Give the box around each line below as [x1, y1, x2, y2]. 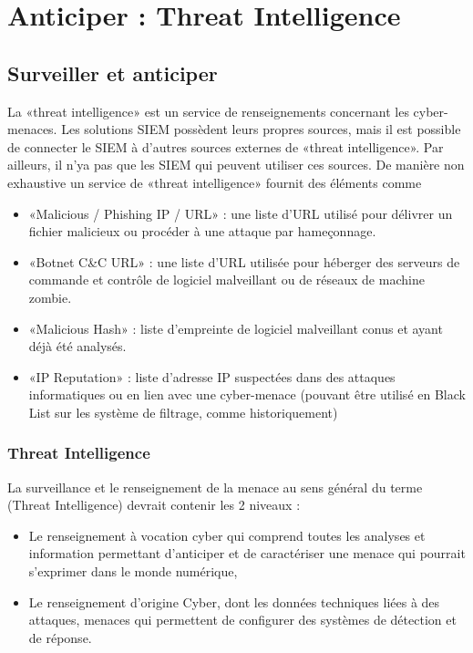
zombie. [28, 287, 72, 306]
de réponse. [28, 627, 92, 647]
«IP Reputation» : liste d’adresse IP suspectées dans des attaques [28, 367, 396, 386]
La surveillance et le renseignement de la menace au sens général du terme [7, 477, 423, 496]
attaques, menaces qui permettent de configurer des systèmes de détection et [28, 610, 457, 629]
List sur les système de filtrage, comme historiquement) [28, 402, 338, 421]
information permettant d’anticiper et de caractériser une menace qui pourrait [28, 544, 466, 563]
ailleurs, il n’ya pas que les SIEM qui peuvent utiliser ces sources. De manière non [7, 155, 465, 174]
